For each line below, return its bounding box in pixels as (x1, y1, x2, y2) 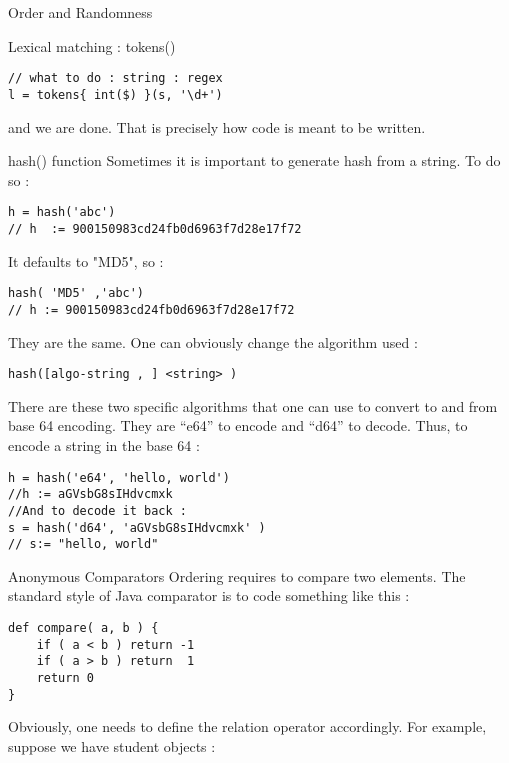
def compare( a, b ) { (8, 621, 159, 635)
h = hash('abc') (8, 205, 116, 220)
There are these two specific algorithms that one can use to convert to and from (8, 395, 498, 416)
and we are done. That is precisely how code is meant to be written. (8, 116, 426, 137)
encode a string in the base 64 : (8, 434, 200, 455)
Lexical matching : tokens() (8, 35, 176, 56)
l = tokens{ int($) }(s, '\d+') (8, 87, 223, 102)
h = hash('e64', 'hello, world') (8, 470, 230, 485)
